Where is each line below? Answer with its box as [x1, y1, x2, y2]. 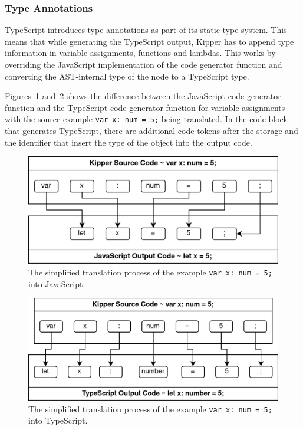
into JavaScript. [28, 277, 85, 290]
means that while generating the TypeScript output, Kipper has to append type [5, 35, 294, 47]
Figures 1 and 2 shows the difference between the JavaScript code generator [5, 90, 281, 102]
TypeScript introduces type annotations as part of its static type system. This [5, 24, 287, 36]
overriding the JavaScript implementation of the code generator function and [5, 58, 282, 70]
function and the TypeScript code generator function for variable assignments [5, 101, 285, 113]
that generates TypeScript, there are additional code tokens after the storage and [5, 124, 298, 137]
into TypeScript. [28, 414, 88, 426]
